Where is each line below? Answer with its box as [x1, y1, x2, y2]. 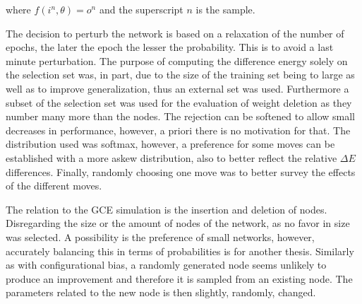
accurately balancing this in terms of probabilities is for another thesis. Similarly [6, 243, 354, 258]
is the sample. [195, 2, 255, 16]
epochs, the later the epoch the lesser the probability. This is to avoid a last [6, 40, 334, 54]
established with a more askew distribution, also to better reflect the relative [6, 150, 337, 165]
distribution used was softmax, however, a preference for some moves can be [6, 136, 335, 151]
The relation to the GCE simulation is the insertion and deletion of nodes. [6, 201, 327, 216]
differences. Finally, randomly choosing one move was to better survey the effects [6, 164, 356, 179]
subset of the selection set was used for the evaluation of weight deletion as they [6, 95, 352, 110]
